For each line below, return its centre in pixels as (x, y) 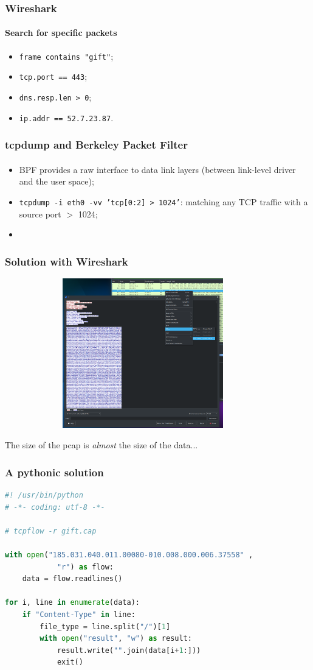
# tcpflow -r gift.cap (51, 531)
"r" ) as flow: (85, 567)
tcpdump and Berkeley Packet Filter (96, 145)
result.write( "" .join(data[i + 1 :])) (129, 650)
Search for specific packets (61, 33)
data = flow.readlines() (72, 579)
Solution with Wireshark (67, 261)
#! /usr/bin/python (44, 495)
